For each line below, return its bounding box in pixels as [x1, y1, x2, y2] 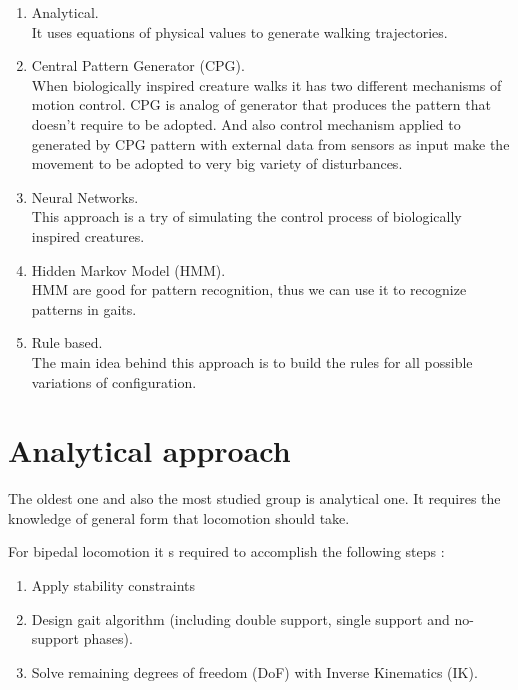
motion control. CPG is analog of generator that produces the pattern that [31, 94, 491, 115]
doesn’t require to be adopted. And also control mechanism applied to [31, 113, 461, 134]
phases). [83, 628, 133, 649]
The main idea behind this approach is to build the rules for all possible [31, 351, 473, 372]
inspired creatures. [31, 225, 145, 246]
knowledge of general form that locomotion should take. [8, 507, 350, 528]
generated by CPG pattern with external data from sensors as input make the [31, 133, 510, 154]
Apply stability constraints [31, 575, 196, 595]
